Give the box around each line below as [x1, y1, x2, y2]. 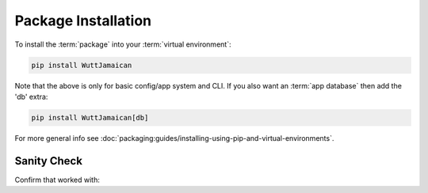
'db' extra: [14, 92, 48, 101]
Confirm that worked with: [14, 175, 101, 184]
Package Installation [14, 12, 152, 29]
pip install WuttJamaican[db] [31, 113, 149, 122]
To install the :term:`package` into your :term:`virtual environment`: [14, 40, 231, 49]
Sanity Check [14, 154, 83, 168]
